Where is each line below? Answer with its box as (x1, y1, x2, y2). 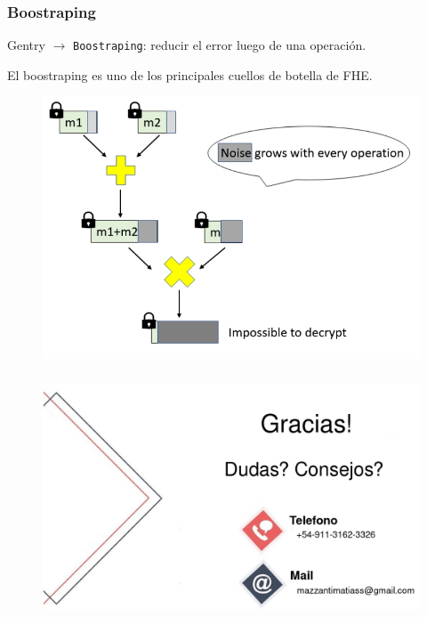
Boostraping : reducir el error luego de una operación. (73, 36, 367, 54)
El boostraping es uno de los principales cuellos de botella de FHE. (7, 65, 373, 84)
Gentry (7, 36, 45, 54)
